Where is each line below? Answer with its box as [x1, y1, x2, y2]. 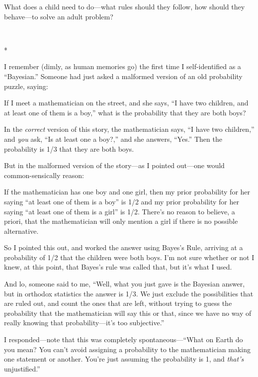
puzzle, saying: [4, 81, 48, 91]
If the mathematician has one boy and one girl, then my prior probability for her [4, 187, 251, 197]
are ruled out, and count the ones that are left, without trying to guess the [4, 298, 232, 308]
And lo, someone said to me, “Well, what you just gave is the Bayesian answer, [4, 279, 245, 289]
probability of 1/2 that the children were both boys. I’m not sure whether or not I [4, 252, 255, 262]
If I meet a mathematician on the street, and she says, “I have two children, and [4, 97, 249, 108]
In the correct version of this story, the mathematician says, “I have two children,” [4, 124, 255, 134]
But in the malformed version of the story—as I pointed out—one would [4, 160, 225, 171]
